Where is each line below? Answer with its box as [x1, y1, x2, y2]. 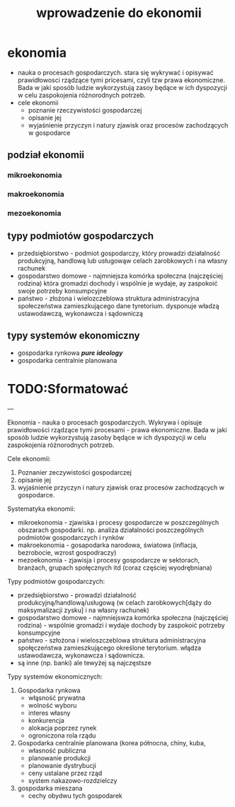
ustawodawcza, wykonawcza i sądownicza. [17, 650, 145, 660]
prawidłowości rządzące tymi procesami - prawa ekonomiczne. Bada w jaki [7, 425, 228, 434]
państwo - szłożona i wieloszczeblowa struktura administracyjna [17, 636, 207, 644]
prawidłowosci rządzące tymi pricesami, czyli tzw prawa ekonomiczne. [17, 76, 225, 84]
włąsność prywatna [28, 693, 86, 702]
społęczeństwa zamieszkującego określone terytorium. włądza [17, 643, 202, 652]
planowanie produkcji [28, 753, 91, 762]
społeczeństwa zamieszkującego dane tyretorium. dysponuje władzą [17, 301, 219, 310]
